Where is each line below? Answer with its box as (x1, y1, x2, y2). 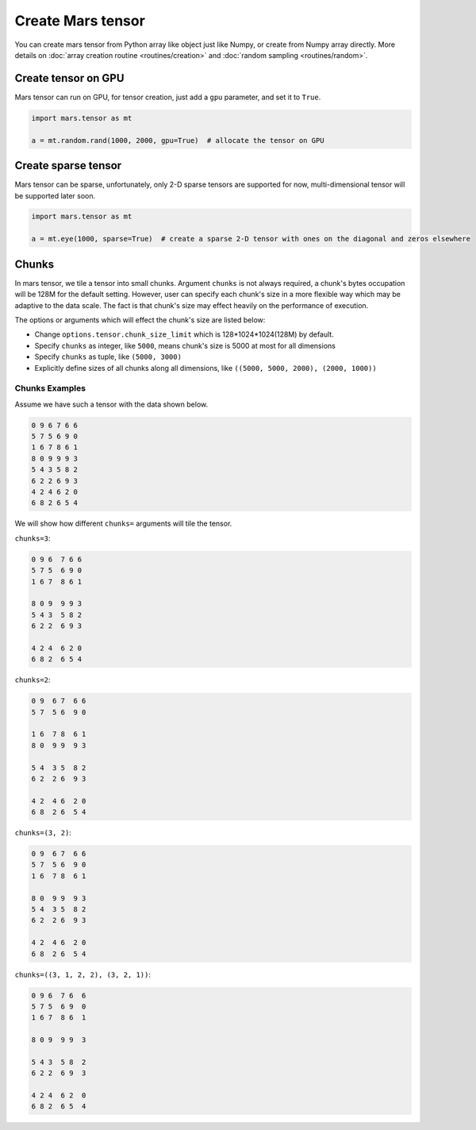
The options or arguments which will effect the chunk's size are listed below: (14, 314, 266, 325)
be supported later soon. (14, 191, 96, 200)
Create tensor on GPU (14, 71, 125, 85)
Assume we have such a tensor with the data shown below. (14, 399, 209, 409)
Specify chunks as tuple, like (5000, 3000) (34, 352, 182, 361)
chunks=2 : (14, 675, 51, 685)
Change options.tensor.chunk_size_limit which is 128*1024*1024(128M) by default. (34, 330, 335, 339)
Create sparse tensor (14, 159, 122, 172)
